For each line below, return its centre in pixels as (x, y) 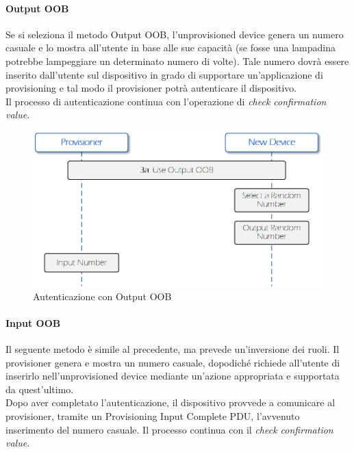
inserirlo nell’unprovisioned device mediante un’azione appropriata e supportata (173, 376)
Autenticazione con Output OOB (102, 296)
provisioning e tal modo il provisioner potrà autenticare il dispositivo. (151, 88)
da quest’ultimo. (40, 389)
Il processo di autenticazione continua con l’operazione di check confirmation (166, 101)
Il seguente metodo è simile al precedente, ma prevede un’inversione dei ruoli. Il (173, 349)
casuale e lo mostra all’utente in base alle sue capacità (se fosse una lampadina (170, 48)
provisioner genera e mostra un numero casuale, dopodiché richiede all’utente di (173, 362)
